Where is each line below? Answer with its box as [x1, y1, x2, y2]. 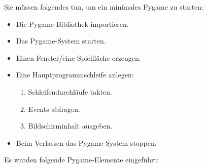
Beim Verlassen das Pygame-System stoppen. [16, 137, 157, 148]
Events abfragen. [28, 103, 80, 114]
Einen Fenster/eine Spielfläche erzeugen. [16, 52, 141, 63]
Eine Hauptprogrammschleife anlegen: [16, 69, 134, 80]
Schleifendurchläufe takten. [28, 86, 112, 97]
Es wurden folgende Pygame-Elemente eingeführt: [4, 154, 159, 165]
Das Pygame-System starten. [16, 35, 106, 46]
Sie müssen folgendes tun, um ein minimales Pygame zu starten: [4, 2, 203, 12]
